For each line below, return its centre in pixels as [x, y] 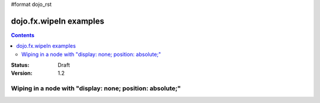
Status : [20, 65]
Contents [23, 35]
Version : [22, 73]
